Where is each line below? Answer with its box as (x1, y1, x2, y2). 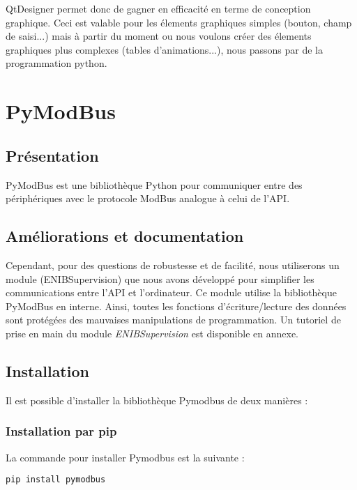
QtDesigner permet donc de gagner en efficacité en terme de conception (6, 1, 311, 15)
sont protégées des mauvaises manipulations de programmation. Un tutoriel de (6, 312, 341, 327)
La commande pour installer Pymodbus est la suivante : (6, 450, 245, 464)
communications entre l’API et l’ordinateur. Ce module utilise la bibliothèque (6, 285, 337, 300)
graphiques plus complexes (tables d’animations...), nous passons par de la (6, 42, 324, 56)
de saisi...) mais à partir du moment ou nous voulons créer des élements (6, 29, 312, 43)
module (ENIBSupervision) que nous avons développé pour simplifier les (6, 271, 314, 286)
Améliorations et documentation (6, 225, 244, 247)
